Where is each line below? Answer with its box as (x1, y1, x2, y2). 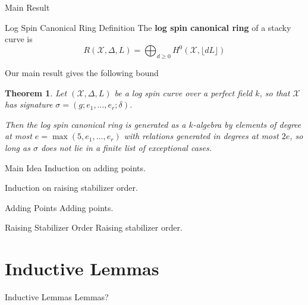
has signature (5, 98, 53, 111)
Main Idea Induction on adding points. (5, 161, 146, 174)
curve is (5, 33, 33, 45)
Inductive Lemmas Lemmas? (5, 291, 109, 303)
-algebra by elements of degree (193, 118, 301, 130)
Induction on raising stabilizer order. (5, 181, 138, 194)
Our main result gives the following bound (5, 67, 159, 79)
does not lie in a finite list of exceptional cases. (40, 142, 212, 154)
